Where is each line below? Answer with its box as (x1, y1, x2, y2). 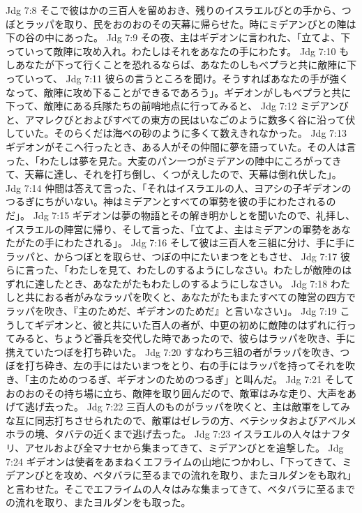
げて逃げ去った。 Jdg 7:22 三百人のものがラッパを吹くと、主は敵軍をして (6, 399, 340, 414)
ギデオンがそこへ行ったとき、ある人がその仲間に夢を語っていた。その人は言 (6, 139, 356, 154)
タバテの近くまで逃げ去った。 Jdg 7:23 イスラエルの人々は (54, 426, 322, 441)
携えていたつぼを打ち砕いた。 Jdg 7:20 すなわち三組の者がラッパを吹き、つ (6, 344, 350, 359)
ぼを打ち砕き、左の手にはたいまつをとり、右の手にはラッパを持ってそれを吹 (6, 358, 356, 373)
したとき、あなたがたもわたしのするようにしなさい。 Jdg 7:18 (44, 276, 328, 290)
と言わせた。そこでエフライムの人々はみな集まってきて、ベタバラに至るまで (6, 481, 356, 496)
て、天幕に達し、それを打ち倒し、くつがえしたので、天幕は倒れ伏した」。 (6, 167, 342, 181)
